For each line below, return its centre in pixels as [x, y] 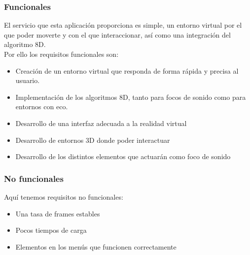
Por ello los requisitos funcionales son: [61, 54]
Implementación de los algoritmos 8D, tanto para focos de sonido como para [131, 97]
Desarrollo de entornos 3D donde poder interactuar [93, 140]
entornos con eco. [42, 106]
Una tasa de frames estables [58, 213]
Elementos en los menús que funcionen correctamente [96, 246]
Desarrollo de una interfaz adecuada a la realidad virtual [101, 123]
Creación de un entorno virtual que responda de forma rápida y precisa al [127, 70]
